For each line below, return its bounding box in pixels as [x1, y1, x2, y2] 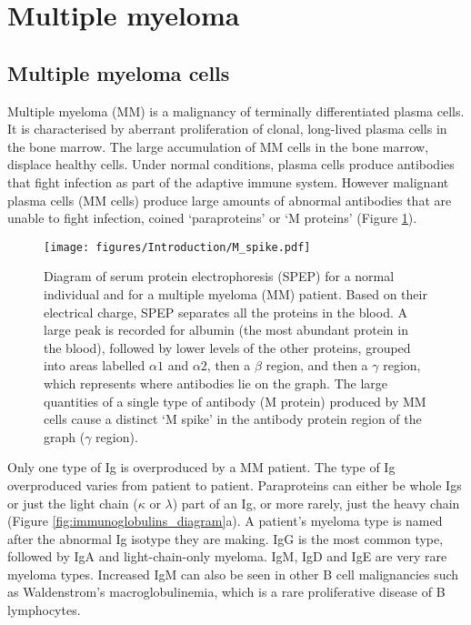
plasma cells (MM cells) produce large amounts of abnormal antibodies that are [7, 190, 452, 209]
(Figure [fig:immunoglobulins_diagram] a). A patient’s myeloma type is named [7, 511, 443, 530]
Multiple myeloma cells [7, 58, 230, 86]
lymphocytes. [7, 600, 81, 620]
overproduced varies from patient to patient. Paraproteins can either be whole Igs [7, 475, 462, 494]
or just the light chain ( [7, 493, 138, 512]
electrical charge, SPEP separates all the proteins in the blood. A [44, 302, 407, 321]
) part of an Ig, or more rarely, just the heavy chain [172, 493, 460, 512]
